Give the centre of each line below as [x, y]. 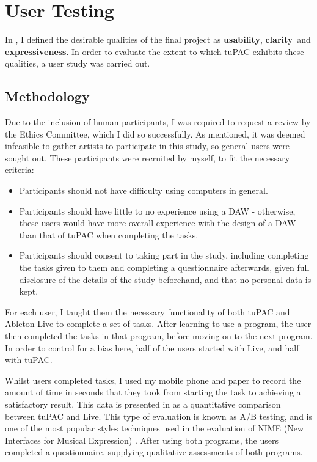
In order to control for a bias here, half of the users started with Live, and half [152, 347]
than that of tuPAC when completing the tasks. [109, 234]
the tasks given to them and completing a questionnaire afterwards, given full [164, 267]
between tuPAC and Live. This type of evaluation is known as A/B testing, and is [159, 416]
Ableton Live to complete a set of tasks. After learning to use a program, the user [158, 324]
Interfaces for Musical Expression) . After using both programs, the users [142, 440]
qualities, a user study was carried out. [78, 63]
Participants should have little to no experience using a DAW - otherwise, [157, 211]
